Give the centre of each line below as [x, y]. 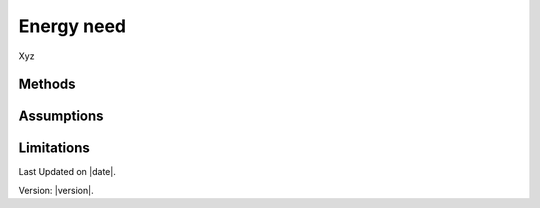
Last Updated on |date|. [67, 172]
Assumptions [61, 116]
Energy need [72, 26]
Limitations [54, 148]
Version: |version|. [56, 190]
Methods [47, 84]
